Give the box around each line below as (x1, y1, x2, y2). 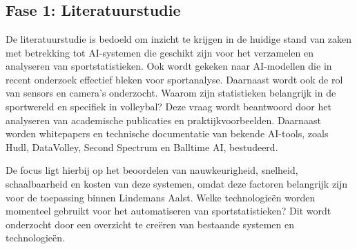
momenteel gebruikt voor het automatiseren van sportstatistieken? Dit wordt (6, 203, 331, 218)
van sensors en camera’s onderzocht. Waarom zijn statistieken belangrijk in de (6, 86, 336, 100)
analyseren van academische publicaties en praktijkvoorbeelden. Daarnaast (6, 112, 321, 127)
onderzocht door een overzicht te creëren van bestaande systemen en (6, 217, 295, 231)
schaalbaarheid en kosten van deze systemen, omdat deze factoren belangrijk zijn (6, 176, 348, 190)
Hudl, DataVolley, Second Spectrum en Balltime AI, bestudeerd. (6, 139, 278, 154)
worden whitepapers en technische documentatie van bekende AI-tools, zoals (6, 126, 329, 141)
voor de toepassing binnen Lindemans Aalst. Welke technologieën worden (6, 190, 316, 204)
